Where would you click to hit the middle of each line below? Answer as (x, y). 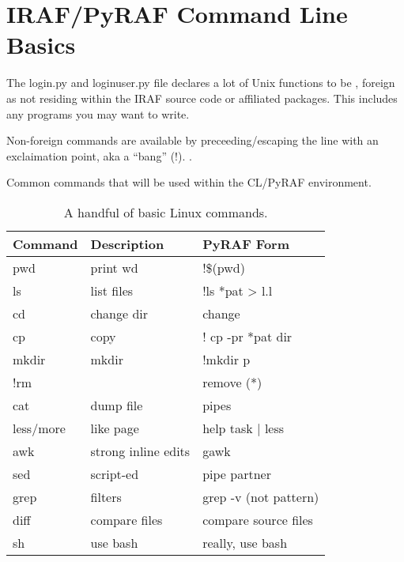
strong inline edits (140, 451)
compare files (126, 519)
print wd (114, 267)
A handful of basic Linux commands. (166, 212)
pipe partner (237, 473)
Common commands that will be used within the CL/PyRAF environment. (189, 182)
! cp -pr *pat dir (247, 336)
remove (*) (232, 382)
